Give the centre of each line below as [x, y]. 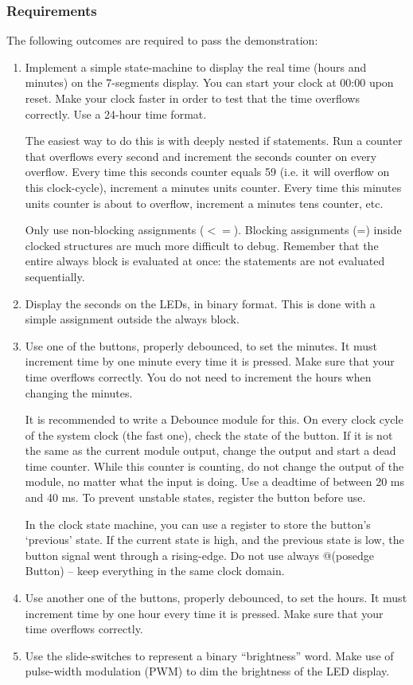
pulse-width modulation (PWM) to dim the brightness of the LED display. [207, 671]
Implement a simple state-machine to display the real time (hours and [196, 67]
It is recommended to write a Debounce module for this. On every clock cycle [214, 419]
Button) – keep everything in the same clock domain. [155, 571]
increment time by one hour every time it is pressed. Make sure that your [204, 613]
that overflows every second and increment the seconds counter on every [201, 156]
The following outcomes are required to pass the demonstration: [162, 40]
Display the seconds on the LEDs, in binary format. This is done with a [200, 303]
